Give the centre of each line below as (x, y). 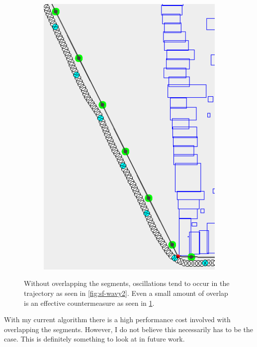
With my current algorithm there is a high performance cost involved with (117, 319)
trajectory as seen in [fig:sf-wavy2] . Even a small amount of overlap (126, 293)
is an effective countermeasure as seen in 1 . (89, 303)
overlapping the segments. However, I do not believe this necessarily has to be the (129, 329)
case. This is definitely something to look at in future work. (94, 339)
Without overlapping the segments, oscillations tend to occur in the (127, 283)
